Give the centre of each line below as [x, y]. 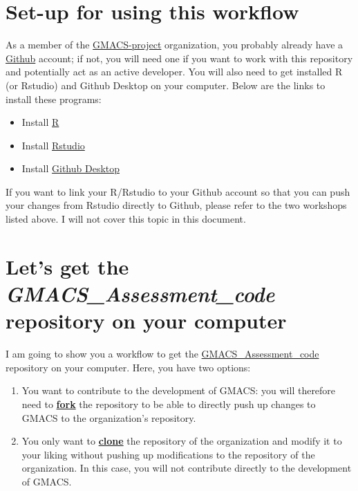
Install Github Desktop [71, 168]
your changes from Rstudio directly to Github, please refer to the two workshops [176, 205]
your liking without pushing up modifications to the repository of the [168, 454]
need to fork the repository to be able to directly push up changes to [169, 404]
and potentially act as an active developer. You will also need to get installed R [174, 72]
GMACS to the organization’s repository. [109, 417]
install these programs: [54, 99]
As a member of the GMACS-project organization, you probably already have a [175, 45]
